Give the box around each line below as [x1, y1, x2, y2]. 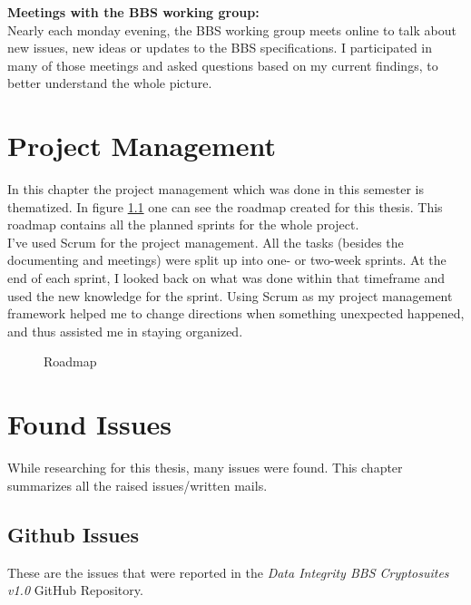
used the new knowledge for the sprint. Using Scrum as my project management [7, 286, 453, 305]
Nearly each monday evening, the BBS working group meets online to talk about [7, 20, 456, 39]
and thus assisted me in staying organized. [7, 321, 243, 340]
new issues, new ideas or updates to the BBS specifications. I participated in [7, 38, 433, 57]
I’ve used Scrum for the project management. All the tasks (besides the [7, 232, 404, 251]
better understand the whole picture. [7, 73, 212, 93]
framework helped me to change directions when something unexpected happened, [7, 304, 465, 323]
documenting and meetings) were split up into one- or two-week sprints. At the [7, 250, 446, 269]
